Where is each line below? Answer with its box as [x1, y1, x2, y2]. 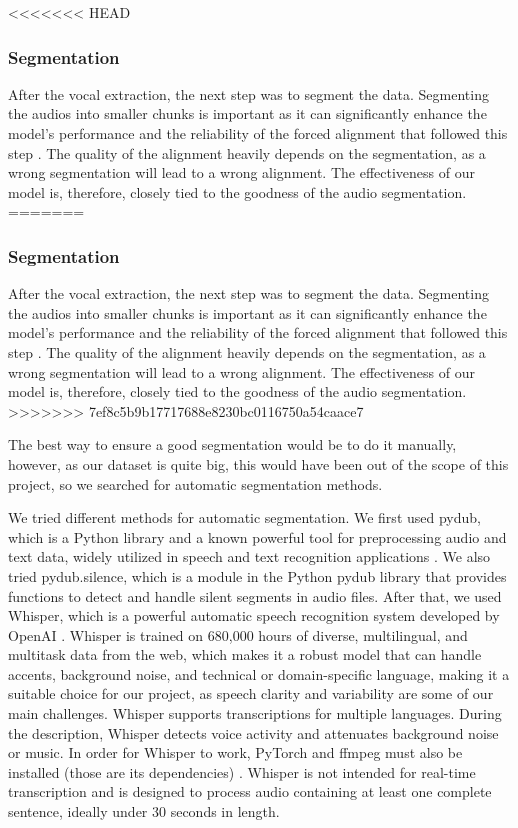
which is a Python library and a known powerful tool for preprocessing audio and [8, 526, 507, 547]
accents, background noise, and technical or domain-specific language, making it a [8, 663, 510, 684]
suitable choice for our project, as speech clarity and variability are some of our [8, 683, 494, 704]
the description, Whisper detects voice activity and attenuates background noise [8, 722, 499, 743]
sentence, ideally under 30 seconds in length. [8, 801, 280, 822]
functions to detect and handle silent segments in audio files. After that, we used [8, 585, 502, 606]
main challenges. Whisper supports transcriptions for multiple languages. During [8, 703, 502, 724]
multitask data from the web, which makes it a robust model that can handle [8, 644, 482, 665]
